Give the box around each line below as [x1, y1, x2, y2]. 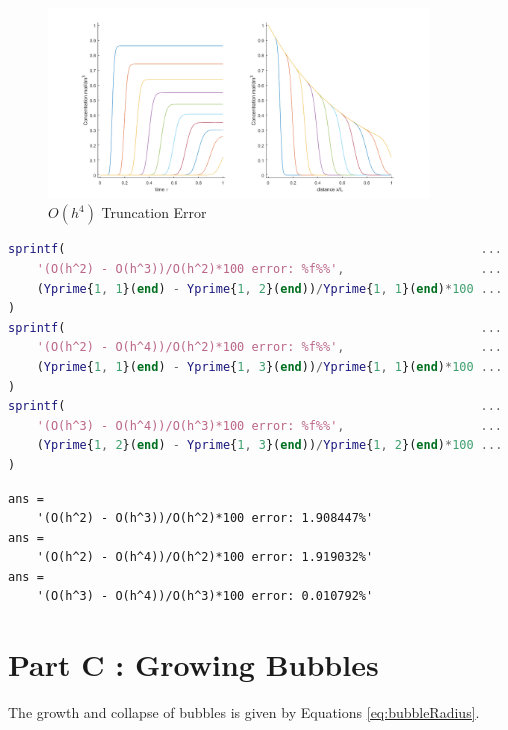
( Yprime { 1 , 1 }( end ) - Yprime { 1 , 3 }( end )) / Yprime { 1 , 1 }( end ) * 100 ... [36, 359, 503, 374]
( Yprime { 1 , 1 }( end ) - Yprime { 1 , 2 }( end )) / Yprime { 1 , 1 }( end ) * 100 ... [36, 281, 503, 296]
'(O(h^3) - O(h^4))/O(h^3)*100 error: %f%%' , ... [36, 418, 502, 433]
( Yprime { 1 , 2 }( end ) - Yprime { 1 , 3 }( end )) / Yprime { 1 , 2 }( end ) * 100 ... [36, 438, 503, 453]
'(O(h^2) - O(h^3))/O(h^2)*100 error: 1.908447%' [36, 511, 374, 526]
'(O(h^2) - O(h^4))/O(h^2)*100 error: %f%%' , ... [36, 340, 502, 355]
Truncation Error [101, 202, 207, 223]
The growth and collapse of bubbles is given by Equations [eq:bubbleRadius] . [8, 702, 480, 723]
